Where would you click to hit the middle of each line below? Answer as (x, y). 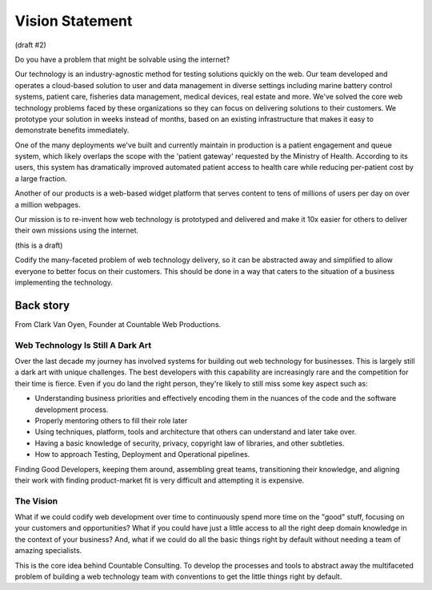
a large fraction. (41, 178)
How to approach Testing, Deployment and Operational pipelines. (142, 455)
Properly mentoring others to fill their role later (111, 420)
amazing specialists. (48, 551)
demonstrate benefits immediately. (72, 130)
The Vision (36, 501)
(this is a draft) (39, 245)
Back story (42, 305)
